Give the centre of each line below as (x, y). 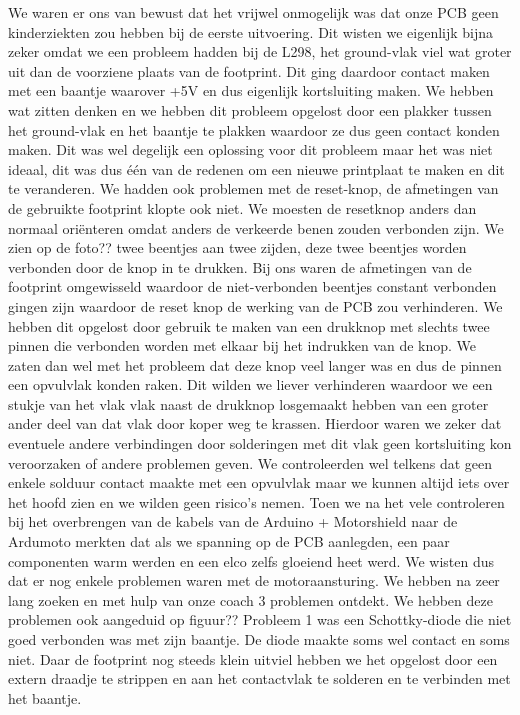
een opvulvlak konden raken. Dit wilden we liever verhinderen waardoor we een (250, 384)
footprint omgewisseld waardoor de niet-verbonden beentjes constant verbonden (252, 286)
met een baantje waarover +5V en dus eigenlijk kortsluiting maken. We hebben (251, 90)
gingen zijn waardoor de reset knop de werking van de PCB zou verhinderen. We (255, 305)
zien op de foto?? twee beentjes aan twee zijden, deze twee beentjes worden (237, 247)
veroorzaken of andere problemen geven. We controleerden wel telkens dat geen (250, 462)
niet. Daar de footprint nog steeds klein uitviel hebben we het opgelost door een (253, 658)
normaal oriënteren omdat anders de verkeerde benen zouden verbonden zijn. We (256, 227)
